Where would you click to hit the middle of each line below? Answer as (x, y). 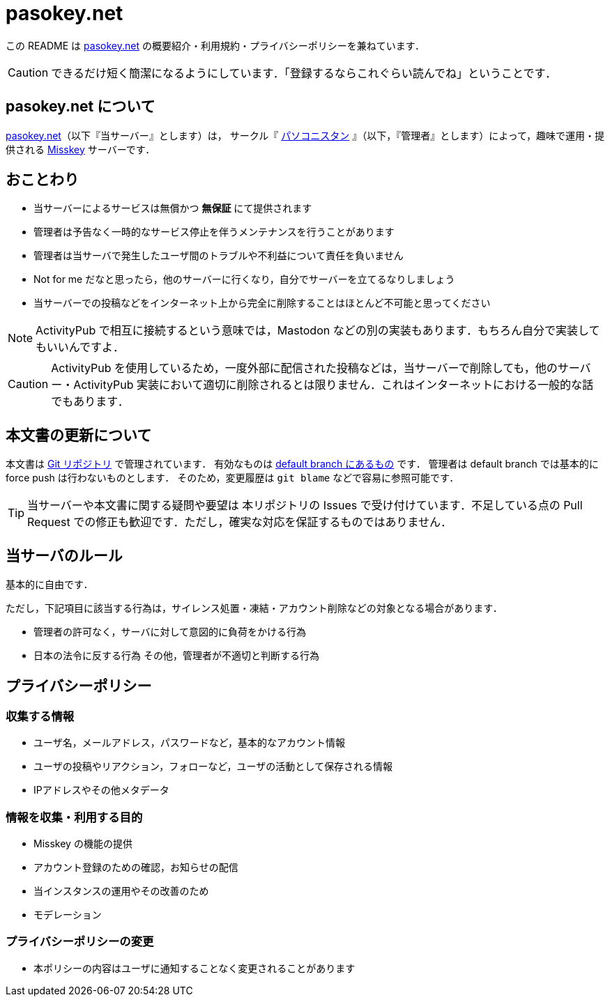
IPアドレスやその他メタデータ (101, 790)
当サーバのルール (64, 555)
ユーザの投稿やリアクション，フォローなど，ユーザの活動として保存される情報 (213, 766)
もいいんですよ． (80, 347)
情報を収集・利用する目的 (74, 817)
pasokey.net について (81, 107)
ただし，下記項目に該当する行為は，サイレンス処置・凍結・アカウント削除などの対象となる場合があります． (254, 608)
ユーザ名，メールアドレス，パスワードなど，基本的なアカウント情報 (190, 743)
